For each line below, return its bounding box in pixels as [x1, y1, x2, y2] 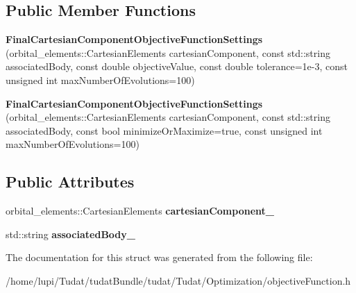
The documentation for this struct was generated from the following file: [6, 250, 313, 265]
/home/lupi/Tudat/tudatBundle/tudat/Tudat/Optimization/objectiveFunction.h [6, 273, 351, 287]
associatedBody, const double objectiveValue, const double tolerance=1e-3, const [6, 59, 348, 74]
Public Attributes [6, 171, 135, 192]
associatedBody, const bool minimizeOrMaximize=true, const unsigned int [6, 123, 323, 137]
